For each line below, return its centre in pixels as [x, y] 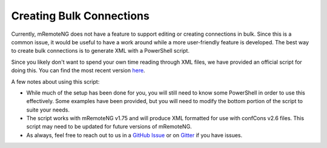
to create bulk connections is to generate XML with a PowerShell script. [101, 51]
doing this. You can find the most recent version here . [78, 70]
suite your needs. [48, 110]
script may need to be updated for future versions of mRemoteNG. [109, 127]
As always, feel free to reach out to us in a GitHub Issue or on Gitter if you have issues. [134, 135]
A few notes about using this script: [55, 81]
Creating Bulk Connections [80, 16]
